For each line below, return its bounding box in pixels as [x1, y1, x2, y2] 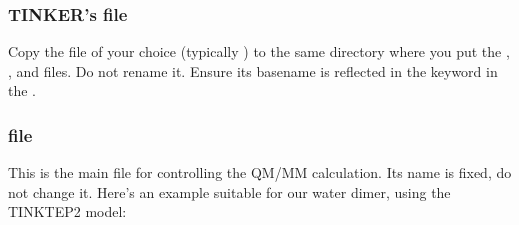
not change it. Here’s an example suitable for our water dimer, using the [8, 181, 451, 202]
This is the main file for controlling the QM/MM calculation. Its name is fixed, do [8, 162, 512, 183]
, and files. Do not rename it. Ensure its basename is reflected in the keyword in [8, 60, 498, 81]
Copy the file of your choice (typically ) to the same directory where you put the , [8, 41, 510, 62]
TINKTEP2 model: [8, 201, 127, 222]
